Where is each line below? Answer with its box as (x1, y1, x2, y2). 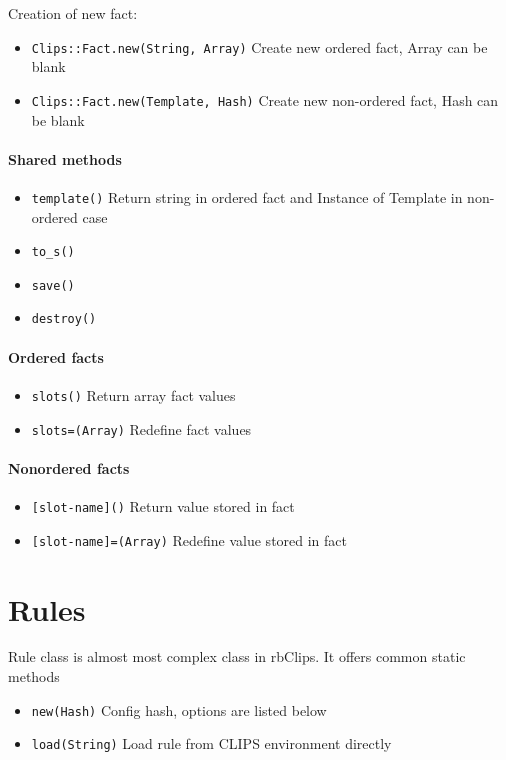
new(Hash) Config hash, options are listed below (31, 699, 327, 720)
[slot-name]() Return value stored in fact (31, 496, 295, 517)
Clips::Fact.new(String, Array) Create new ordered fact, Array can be (31, 36, 488, 57)
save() (31, 278, 75, 293)
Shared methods (8, 148, 122, 169)
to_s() (31, 245, 75, 260)
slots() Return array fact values (31, 384, 236, 405)
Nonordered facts (8, 457, 130, 478)
